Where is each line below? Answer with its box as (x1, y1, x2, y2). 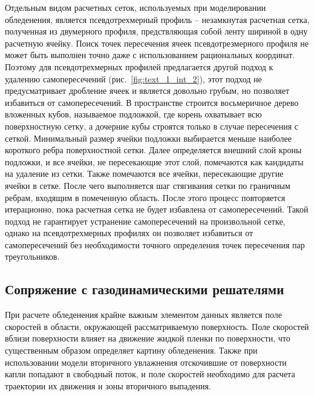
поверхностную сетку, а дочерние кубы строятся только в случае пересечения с (5, 119, 299, 132)
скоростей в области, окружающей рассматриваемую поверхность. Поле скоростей (5, 320, 309, 332)
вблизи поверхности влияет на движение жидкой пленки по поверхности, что (5, 332, 290, 345)
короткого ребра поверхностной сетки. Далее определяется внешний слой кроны (5, 144, 302, 156)
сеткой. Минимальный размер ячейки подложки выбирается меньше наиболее (5, 131, 292, 144)
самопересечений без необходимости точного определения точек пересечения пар (5, 238, 305, 251)
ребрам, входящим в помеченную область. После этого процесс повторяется (5, 191, 286, 203)
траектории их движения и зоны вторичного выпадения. (5, 379, 211, 392)
